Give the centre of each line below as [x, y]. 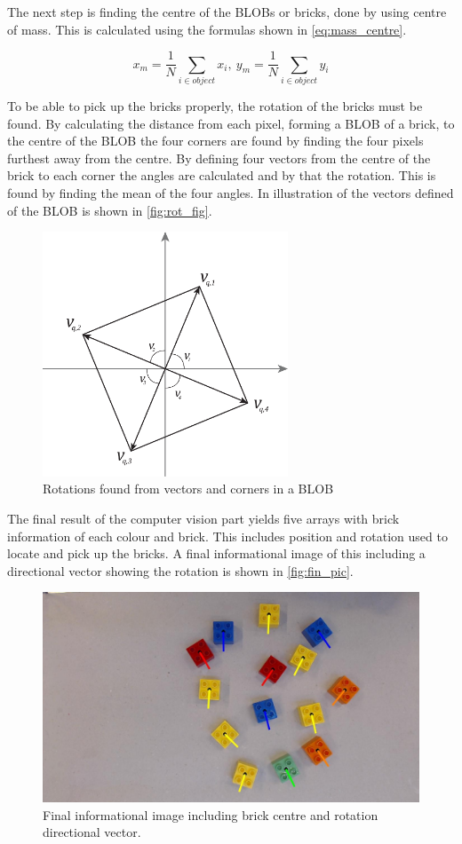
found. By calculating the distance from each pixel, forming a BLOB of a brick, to [231, 123]
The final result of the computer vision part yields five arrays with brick [203, 518]
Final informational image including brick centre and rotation [211, 814]
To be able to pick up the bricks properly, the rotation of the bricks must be [215, 105]
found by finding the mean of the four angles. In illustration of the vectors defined [231, 192]
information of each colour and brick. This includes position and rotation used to [227, 536]
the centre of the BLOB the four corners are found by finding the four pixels [215, 141]
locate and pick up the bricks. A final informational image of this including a [216, 553]
